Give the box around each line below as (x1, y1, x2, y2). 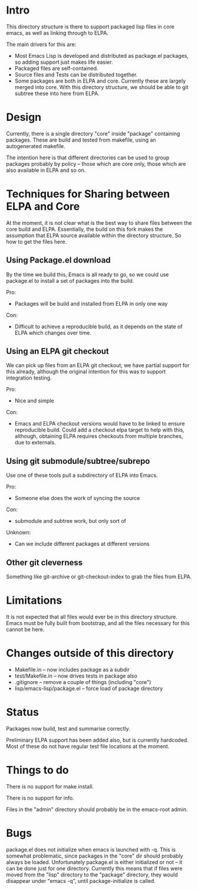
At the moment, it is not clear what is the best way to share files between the (6, 219, 192, 226)
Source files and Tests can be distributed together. (14, 71, 138, 78)
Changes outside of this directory (6, 647, 174, 660)
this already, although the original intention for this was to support (6, 368, 166, 375)
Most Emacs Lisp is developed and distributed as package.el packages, (14, 52, 189, 59)
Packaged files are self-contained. (14, 64, 98, 71)
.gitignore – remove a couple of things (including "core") (14, 678, 151, 685)
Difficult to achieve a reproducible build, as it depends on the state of (14, 323, 183, 330)
